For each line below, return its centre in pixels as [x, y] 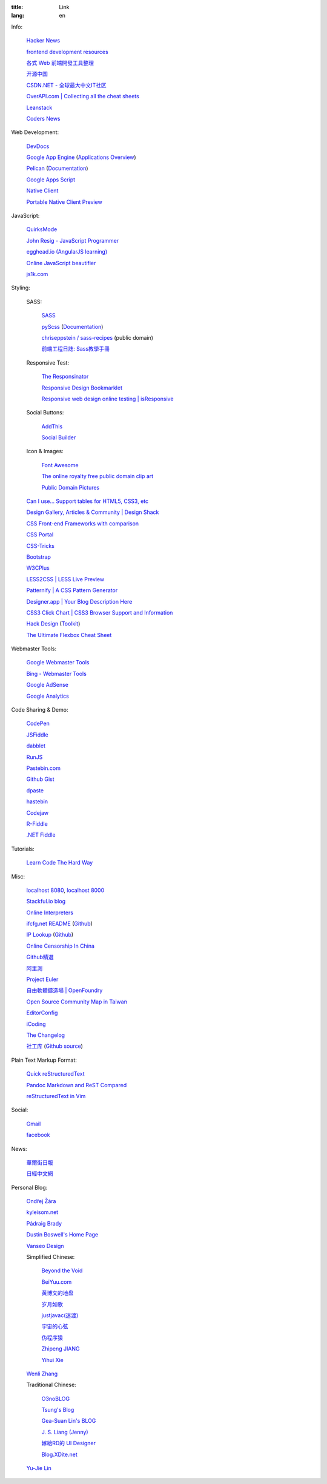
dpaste [35, 790]
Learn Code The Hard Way [60, 863]
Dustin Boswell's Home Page [62, 1235]
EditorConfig [42, 1013]
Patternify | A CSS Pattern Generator [72, 590]
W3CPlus [38, 568]
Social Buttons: [45, 413]
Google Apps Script [51, 180]
